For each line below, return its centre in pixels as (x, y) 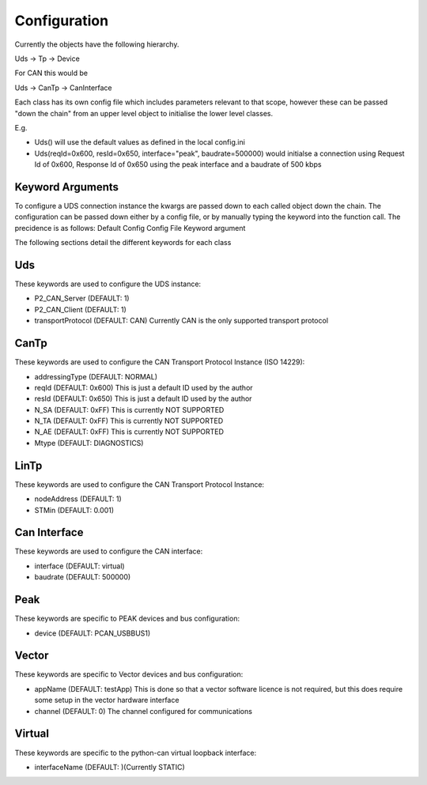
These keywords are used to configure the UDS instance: (108, 284)
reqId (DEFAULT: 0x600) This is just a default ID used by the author (144, 387)
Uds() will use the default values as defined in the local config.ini (140, 142)
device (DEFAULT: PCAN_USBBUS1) (93, 633)
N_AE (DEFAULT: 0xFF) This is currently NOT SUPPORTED (129, 432)
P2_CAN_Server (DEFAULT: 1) (82, 298)
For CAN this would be (51, 73)
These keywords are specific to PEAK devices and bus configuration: (127, 619)
